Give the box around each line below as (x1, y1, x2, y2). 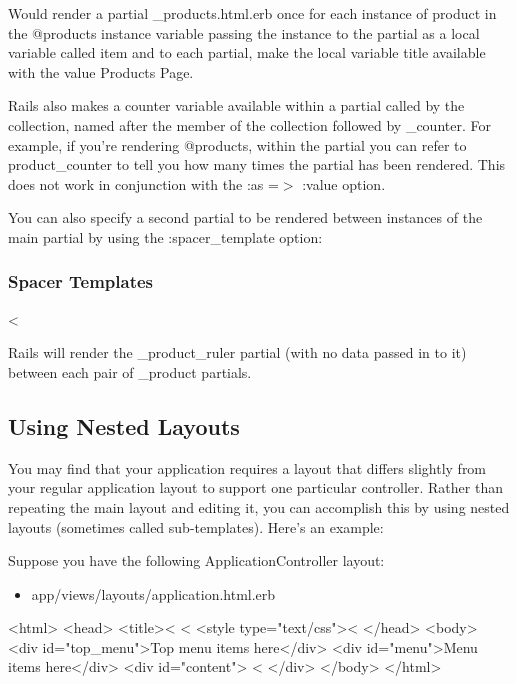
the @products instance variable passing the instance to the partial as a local (8, 22, 480, 43)
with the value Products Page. (8, 61, 194, 82)
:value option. (302, 173, 386, 194)
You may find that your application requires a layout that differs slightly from (8, 457, 487, 478)
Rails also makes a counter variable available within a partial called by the (8, 95, 465, 116)
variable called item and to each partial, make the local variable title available (8, 42, 486, 63)
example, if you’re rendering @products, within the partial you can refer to (8, 134, 467, 155)
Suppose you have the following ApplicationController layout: (8, 550, 385, 571)
